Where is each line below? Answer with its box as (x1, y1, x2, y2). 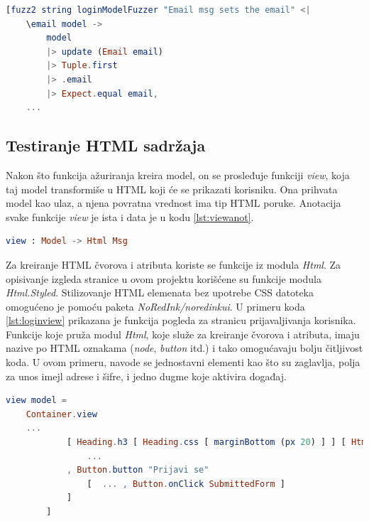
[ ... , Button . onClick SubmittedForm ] (87, 478, 285, 489)
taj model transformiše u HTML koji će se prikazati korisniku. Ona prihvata (6, 181, 338, 196)
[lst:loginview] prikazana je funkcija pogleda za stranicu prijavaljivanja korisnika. (6, 313, 356, 328)
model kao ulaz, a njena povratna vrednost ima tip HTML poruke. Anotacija (6, 195, 341, 210)
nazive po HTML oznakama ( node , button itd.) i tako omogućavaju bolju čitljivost (6, 340, 363, 355)
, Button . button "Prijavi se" (66, 465, 209, 476)
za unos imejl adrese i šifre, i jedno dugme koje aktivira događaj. (6, 368, 287, 383)
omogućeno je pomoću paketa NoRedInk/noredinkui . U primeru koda (6, 299, 305, 313)
